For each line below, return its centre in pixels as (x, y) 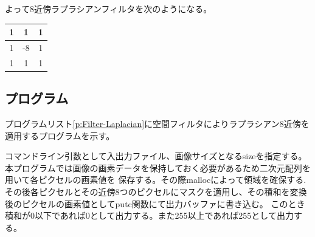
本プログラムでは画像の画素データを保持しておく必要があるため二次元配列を (158, 167)
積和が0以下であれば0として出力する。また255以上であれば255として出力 (149, 215)
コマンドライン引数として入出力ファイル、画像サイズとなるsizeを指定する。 (156, 156)
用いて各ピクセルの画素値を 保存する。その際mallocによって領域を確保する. (156, 180)
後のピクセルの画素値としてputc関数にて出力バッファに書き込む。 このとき (155, 203)
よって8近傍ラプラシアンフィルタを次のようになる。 (109, 9)
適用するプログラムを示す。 (60, 135)
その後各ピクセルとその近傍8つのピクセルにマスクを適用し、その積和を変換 (156, 192)
